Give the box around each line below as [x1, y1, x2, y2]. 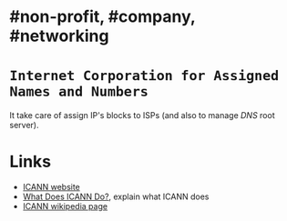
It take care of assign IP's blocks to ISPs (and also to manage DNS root [9, 110, 275, 121]
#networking [9, 25, 109, 46]
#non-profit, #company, [9, 6, 196, 27]
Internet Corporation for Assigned [9, 67, 280, 85]
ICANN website [22, 182, 80, 193]
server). [9, 120, 39, 131]
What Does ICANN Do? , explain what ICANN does [22, 191, 210, 202]
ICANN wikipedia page [22, 201, 108, 212]
